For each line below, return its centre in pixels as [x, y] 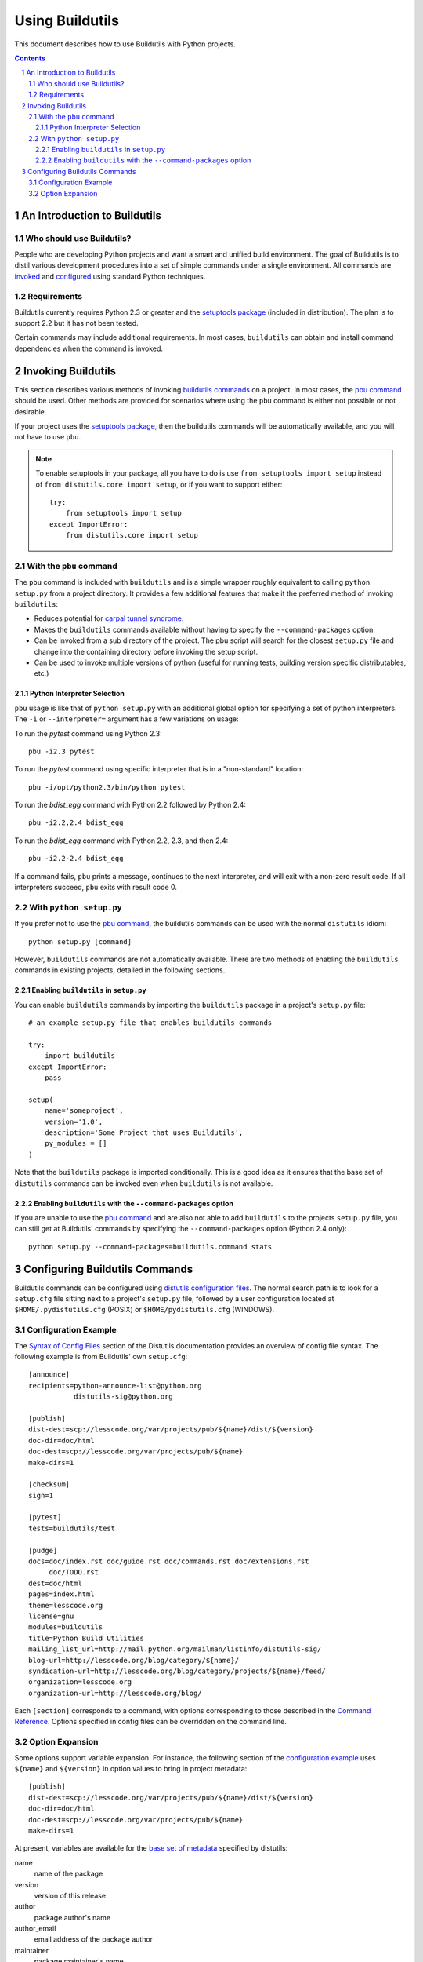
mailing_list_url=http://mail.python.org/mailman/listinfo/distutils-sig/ [175, 1649]
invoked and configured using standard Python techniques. [110, 276]
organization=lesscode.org [80, 1682]
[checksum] [49, 1484]
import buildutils [80, 1056]
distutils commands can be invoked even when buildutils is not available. [144, 1183]
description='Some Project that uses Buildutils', [144, 1133]
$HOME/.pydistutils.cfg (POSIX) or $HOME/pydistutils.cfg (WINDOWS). [144, 1310]
